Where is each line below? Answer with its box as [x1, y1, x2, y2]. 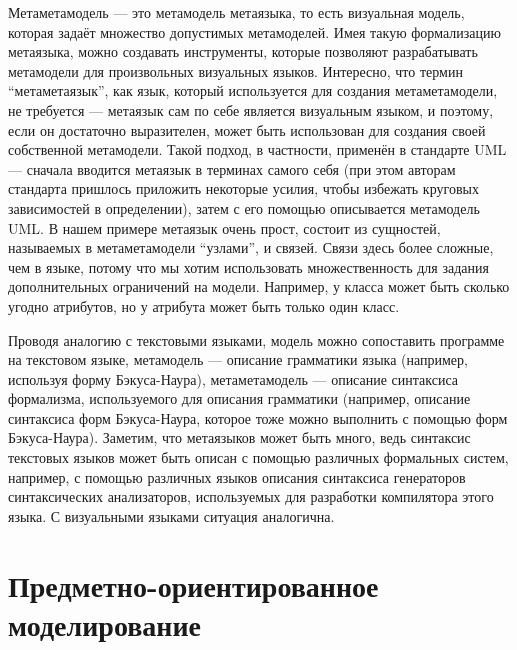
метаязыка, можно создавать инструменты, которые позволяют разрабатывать [8, 41, 478, 62]
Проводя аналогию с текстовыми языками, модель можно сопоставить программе [8, 329, 505, 350]
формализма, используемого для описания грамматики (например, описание [8, 388, 471, 409]
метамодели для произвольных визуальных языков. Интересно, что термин [8, 60, 463, 81]
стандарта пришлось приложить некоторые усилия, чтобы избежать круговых [8, 178, 479, 199]
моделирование [8, 603, 202, 644]
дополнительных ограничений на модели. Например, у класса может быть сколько [8, 276, 510, 297]
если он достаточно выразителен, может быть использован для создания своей [8, 119, 486, 140]
